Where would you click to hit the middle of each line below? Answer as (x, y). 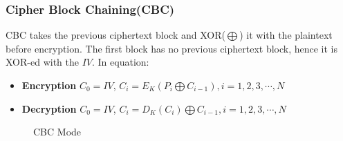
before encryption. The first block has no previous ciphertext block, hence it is (172, 48)
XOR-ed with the (42, 62)
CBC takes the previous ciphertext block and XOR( (115, 35)
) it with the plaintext (286, 35)
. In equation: (120, 62)
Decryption (49, 108)
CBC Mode (57, 132)
